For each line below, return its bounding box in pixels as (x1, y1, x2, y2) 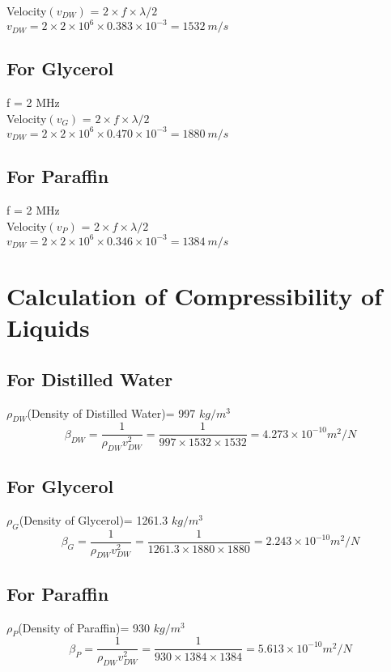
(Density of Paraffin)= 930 (18, 619, 151, 636)
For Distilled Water (6, 366, 173, 391)
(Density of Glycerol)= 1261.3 (19, 512, 168, 529)
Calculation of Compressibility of (6, 279, 382, 313)
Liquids (6, 311, 90, 344)
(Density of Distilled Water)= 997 (27, 404, 196, 421)
